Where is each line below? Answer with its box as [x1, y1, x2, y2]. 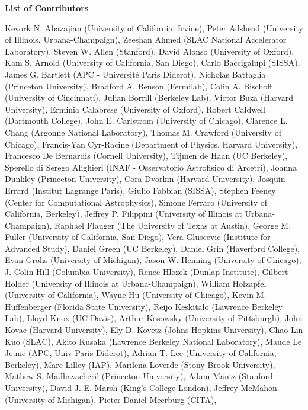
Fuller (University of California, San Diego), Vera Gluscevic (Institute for [5, 230, 271, 243]
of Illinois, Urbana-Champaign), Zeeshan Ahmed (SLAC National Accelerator [5, 33, 287, 46]
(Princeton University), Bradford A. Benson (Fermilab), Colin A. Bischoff [5, 79, 272, 92]
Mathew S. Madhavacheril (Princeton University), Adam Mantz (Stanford [5, 370, 273, 382]
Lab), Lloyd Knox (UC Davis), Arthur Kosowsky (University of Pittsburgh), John [5, 312, 303, 324]
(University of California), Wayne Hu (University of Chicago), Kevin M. [5, 289, 267, 301]
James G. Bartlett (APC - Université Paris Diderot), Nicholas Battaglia [5, 68, 266, 80]
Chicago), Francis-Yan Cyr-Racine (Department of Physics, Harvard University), [5, 137, 298, 150]
